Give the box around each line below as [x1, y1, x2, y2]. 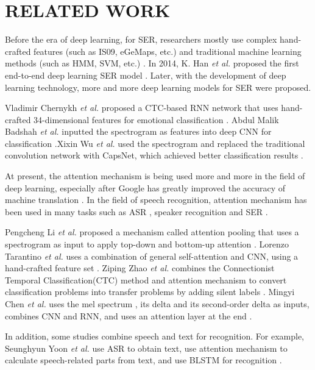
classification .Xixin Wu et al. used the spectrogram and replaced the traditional [5, 137, 305, 149]
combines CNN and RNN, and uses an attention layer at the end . [5, 309, 252, 322]
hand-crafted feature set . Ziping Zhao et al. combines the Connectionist [5, 261, 275, 274]
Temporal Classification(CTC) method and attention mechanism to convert [5, 273, 287, 286]
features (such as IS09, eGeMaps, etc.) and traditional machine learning [34, 44, 302, 57]
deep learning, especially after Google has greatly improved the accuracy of [5, 181, 286, 194]
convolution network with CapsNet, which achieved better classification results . [5, 149, 303, 162]
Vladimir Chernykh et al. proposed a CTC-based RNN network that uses [5, 101, 278, 114]
